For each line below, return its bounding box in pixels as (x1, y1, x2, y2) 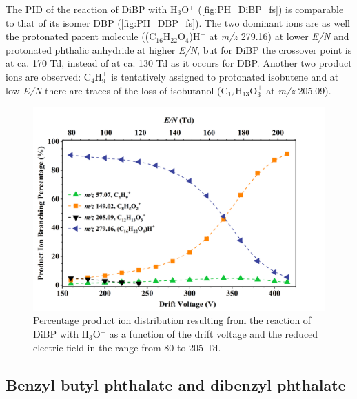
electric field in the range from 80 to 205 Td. (33, 340, 221, 354)
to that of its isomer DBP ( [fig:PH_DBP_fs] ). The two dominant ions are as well (6, 15, 350, 30)
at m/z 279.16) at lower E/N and (209, 29, 349, 43)
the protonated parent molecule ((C (6, 29, 156, 43)
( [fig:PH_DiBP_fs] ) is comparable (198, 2, 344, 16)
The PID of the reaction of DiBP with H (6, 2, 178, 16)
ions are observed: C (6, 69, 91, 83)
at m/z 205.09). (266, 83, 331, 97)
